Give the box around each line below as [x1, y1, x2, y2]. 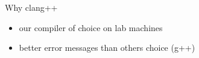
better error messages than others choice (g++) [19, 41, 195, 54]
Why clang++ [5, 1, 58, 13]
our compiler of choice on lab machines [19, 21, 163, 33]
